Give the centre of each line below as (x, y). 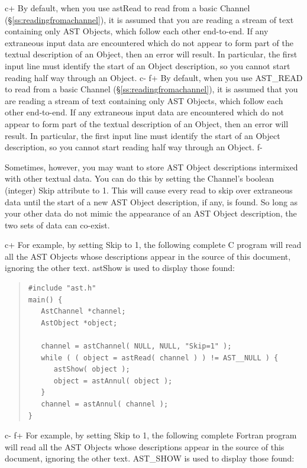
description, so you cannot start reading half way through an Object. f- (134, 147)
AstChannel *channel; (83, 312)
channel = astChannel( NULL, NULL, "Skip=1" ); (136, 346)
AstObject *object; (79, 323)
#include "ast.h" (62, 288)
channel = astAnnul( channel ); (105, 404)
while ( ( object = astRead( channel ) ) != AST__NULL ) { (160, 358)
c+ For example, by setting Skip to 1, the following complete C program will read (153, 245)
